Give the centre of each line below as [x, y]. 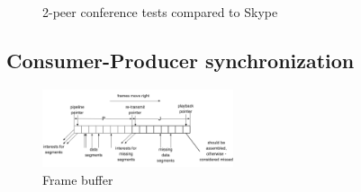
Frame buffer [78, 179]
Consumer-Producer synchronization [180, 60]
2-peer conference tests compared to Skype [160, 12]
